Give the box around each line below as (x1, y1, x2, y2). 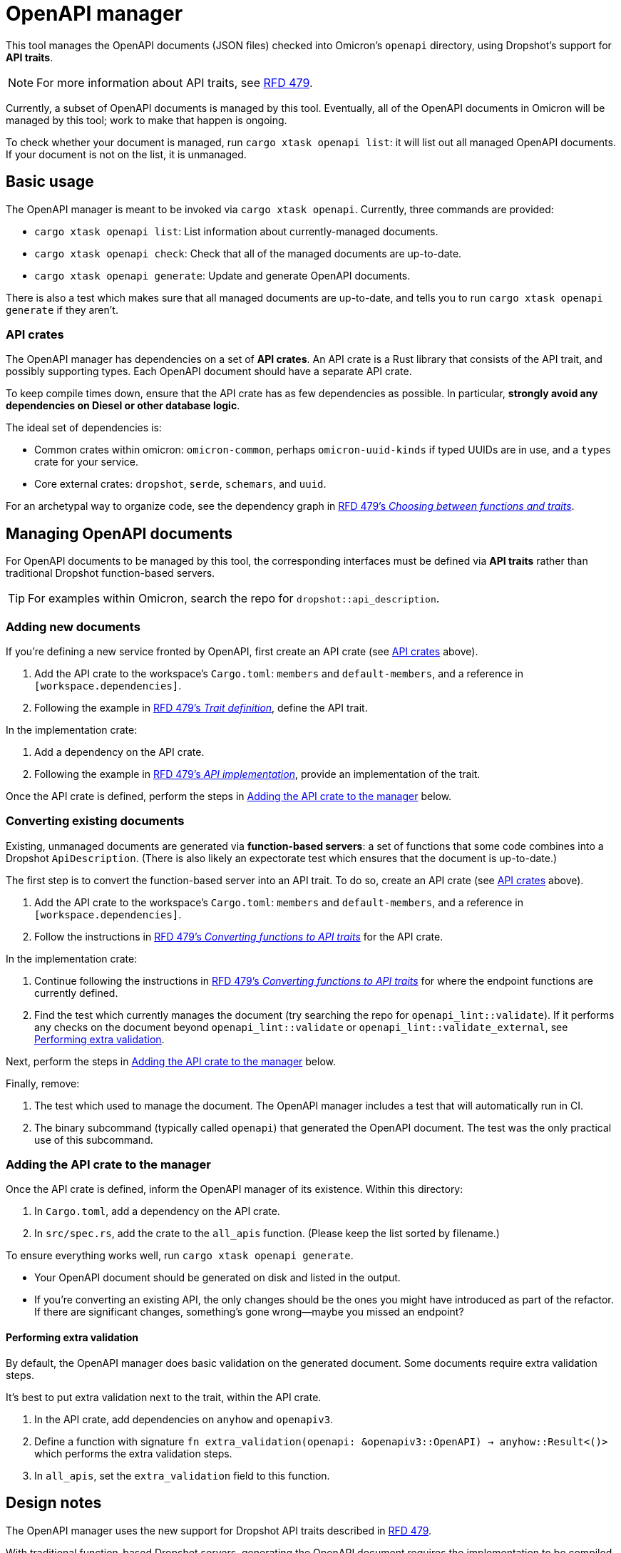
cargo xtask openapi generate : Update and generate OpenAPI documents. (34, 269, 411, 282)
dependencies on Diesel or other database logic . (6, 399, 240, 412)
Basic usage (6, 173, 94, 191)
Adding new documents (6, 619, 140, 634)
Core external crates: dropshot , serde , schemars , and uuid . (34, 478, 327, 491)
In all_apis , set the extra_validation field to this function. (34, 1469, 330, 1482)
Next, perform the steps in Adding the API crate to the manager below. (6, 1055, 337, 1067)
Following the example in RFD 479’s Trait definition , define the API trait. (34, 701, 368, 714)
